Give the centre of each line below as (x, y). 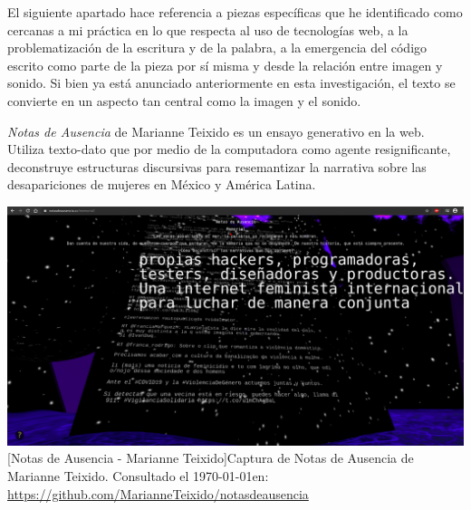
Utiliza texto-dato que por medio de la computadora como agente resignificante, (229, 149)
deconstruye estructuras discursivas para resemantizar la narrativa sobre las (217, 166)
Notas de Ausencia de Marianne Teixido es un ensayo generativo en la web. (216, 131)
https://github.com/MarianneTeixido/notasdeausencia (158, 493)
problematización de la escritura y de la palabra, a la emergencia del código (217, 48)
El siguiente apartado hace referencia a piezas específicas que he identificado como (235, 12)
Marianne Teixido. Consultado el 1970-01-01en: (138, 475)
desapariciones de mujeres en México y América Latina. (162, 184)
